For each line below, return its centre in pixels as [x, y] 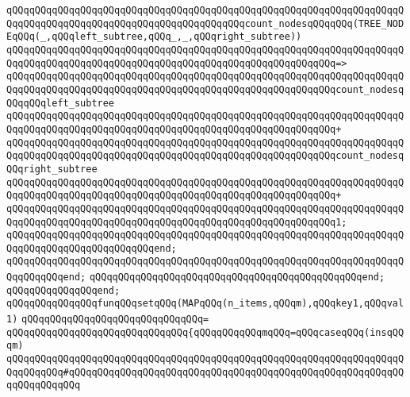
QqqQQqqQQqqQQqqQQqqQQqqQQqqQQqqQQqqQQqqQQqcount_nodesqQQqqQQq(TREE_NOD [205, 23]
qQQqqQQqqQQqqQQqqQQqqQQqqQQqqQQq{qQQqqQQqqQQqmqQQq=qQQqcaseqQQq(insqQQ [205, 332]
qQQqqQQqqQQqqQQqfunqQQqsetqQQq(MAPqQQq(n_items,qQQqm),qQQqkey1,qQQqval [205, 304]
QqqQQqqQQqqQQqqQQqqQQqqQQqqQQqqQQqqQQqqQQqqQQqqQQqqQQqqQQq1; [177, 222]
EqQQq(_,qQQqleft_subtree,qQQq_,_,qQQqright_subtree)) [154, 37]
